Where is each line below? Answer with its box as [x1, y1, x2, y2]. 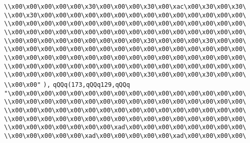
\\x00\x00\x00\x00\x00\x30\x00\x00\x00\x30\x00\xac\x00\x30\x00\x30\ [4, 3, 246, 10]
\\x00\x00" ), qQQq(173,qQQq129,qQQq [4, 81, 130, 88]
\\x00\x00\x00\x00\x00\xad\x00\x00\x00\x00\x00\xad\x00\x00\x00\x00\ [4, 132, 246, 139]
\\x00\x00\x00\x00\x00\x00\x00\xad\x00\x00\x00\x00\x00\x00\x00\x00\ [4, 124, 246, 131]
